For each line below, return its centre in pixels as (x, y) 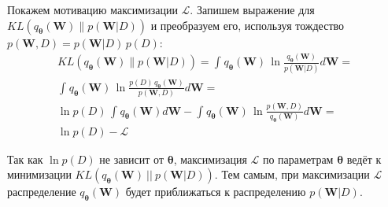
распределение (42, 192)
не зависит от (131, 159)
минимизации (39, 174)
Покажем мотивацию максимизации (92, 9)
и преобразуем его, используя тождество (248, 25)
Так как (25, 159)
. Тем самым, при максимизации (292, 174)
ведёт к (364, 159)
